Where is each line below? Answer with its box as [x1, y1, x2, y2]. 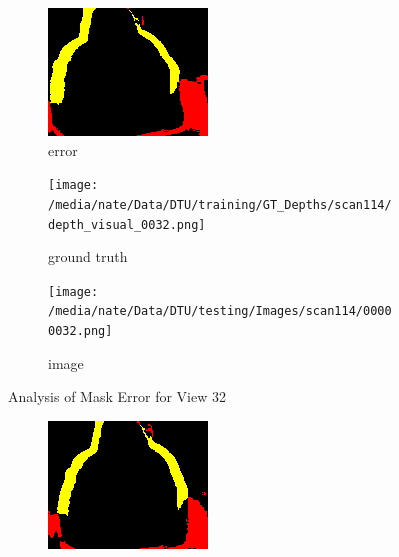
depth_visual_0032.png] [48, 217, 206, 232]
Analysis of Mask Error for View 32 [8, 386, 226, 407]
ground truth [48, 246, 128, 267]
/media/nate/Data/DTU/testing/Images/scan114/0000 [48, 304, 392, 319]
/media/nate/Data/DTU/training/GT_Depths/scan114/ [48, 197, 392, 212]
